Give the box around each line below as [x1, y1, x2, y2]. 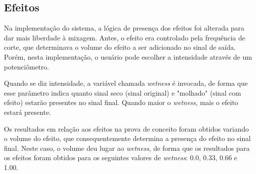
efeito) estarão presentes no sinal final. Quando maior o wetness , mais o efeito [4, 97, 238, 107]
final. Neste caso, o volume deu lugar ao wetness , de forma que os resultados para [4, 142, 250, 153]
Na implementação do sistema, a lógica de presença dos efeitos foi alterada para [4, 23, 245, 33]
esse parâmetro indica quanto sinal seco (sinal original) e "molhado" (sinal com [4, 87, 241, 98]
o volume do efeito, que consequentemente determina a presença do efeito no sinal [4, 133, 251, 143]
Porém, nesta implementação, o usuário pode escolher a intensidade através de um [4, 51, 252, 62]
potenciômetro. [4, 61, 49, 71]
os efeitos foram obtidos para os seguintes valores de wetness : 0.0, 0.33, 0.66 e [4, 152, 237, 163]
